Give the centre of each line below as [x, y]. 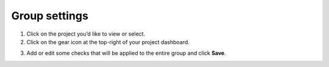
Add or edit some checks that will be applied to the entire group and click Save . [126, 53]
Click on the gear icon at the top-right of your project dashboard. [108, 42]
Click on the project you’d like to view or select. [86, 34]
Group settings [50, 16]
